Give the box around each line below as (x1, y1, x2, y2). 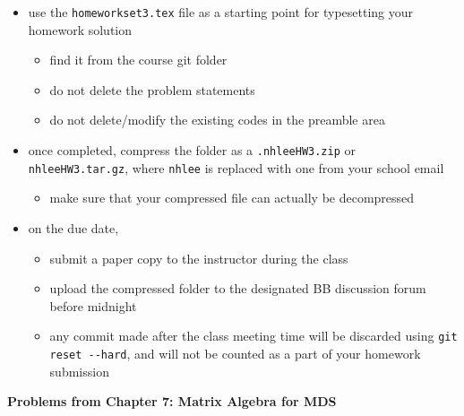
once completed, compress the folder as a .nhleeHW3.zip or (28, 141, 357, 160)
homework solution (28, 20, 133, 39)
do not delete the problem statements (49, 80, 255, 99)
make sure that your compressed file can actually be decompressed (49, 188, 415, 207)
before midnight (49, 296, 137, 315)
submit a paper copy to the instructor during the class (49, 248, 348, 267)
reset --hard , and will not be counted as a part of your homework (49, 343, 421, 362)
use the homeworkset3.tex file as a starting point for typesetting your (28, 3, 414, 21)
